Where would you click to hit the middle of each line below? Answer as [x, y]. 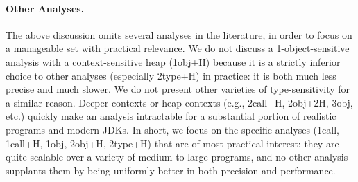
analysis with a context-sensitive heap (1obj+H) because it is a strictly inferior [173, 61]
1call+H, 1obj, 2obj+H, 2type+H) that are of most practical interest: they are [172, 143]
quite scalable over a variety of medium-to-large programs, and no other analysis [177, 157]
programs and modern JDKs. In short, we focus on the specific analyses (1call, [172, 129]
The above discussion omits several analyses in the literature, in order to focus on [179, 34]
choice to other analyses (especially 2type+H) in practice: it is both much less [171, 75]
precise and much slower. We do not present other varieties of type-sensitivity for [178, 89]
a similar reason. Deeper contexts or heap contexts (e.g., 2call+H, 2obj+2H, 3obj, [179, 102]
